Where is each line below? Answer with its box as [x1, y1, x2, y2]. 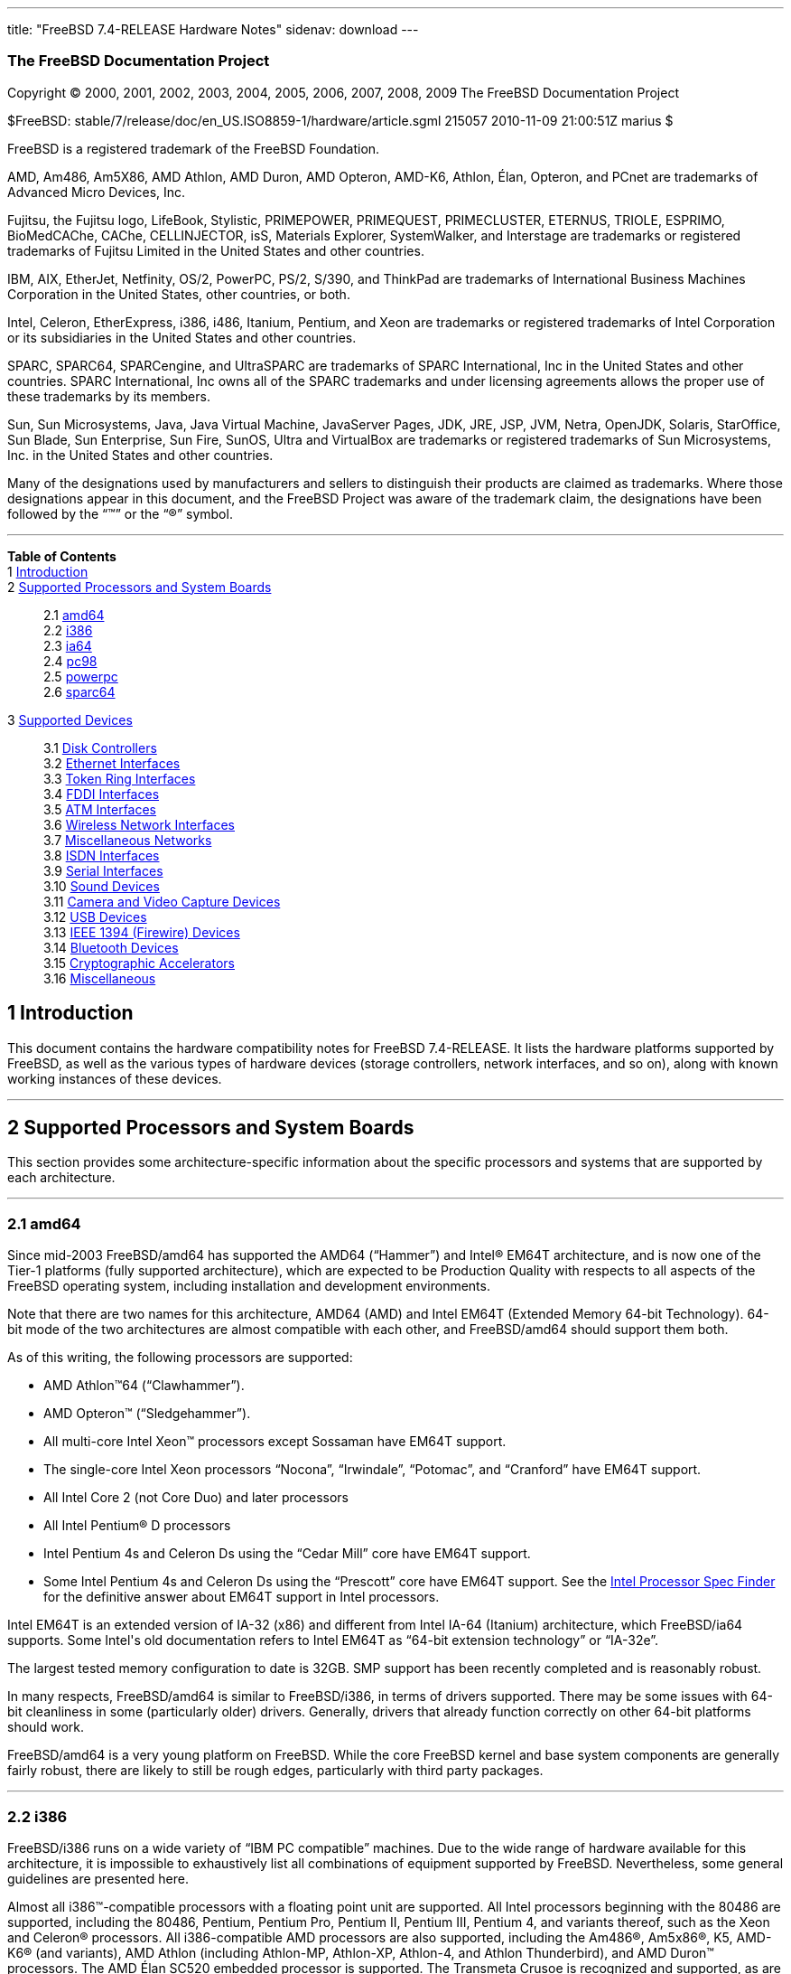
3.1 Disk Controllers [43, 739, 157, 756]
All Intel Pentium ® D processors [43, 1518, 231, 1534]
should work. [7, 1719, 85, 1735]
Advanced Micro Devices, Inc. [7, 183, 186, 200]
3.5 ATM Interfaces [43, 801, 157, 817]
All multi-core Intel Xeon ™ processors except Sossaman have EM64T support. [43, 1433, 507, 1450]
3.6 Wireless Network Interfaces [43, 816, 235, 832]
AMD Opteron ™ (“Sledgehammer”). [43, 1405, 251, 1422]
